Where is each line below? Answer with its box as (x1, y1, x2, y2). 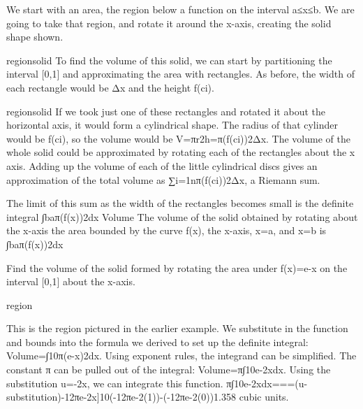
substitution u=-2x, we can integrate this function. (6, 375, 223, 390)
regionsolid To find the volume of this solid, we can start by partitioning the (6, 52, 332, 67)
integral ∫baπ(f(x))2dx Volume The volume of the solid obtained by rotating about (6, 209, 358, 224)
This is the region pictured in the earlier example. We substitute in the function (6, 321, 348, 336)
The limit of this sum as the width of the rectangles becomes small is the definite (6, 196, 354, 210)
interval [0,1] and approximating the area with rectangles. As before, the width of (6, 66, 355, 81)
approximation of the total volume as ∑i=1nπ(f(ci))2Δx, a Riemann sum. (6, 172, 320, 187)
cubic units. (239, 389, 289, 404)
